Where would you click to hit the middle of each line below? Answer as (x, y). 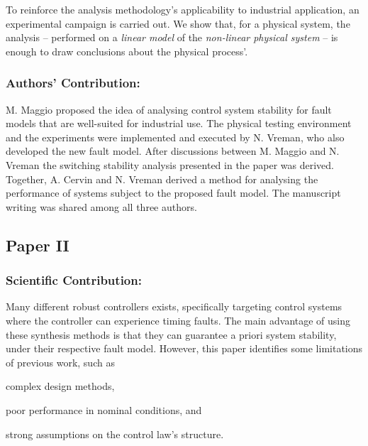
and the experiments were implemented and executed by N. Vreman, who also (175, 137)
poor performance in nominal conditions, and (104, 409)
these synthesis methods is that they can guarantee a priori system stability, (171, 334)
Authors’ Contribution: (73, 83)
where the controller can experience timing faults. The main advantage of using (178, 320)
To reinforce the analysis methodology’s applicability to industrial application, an (183, 9)
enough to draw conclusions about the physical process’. (127, 51)
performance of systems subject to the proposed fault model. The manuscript (173, 193)
